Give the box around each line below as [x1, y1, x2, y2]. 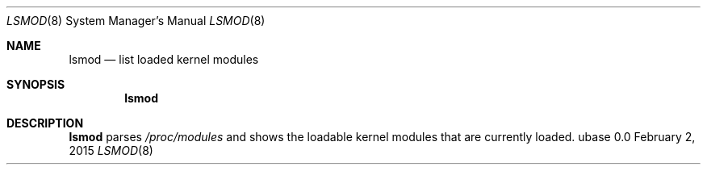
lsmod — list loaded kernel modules [69, 52, 259, 66]
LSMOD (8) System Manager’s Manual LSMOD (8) [6, 14, 266, 27]
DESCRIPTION [6, 116, 84, 130]
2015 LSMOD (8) [69, 144, 153, 157]
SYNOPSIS [6, 77, 65, 91]
